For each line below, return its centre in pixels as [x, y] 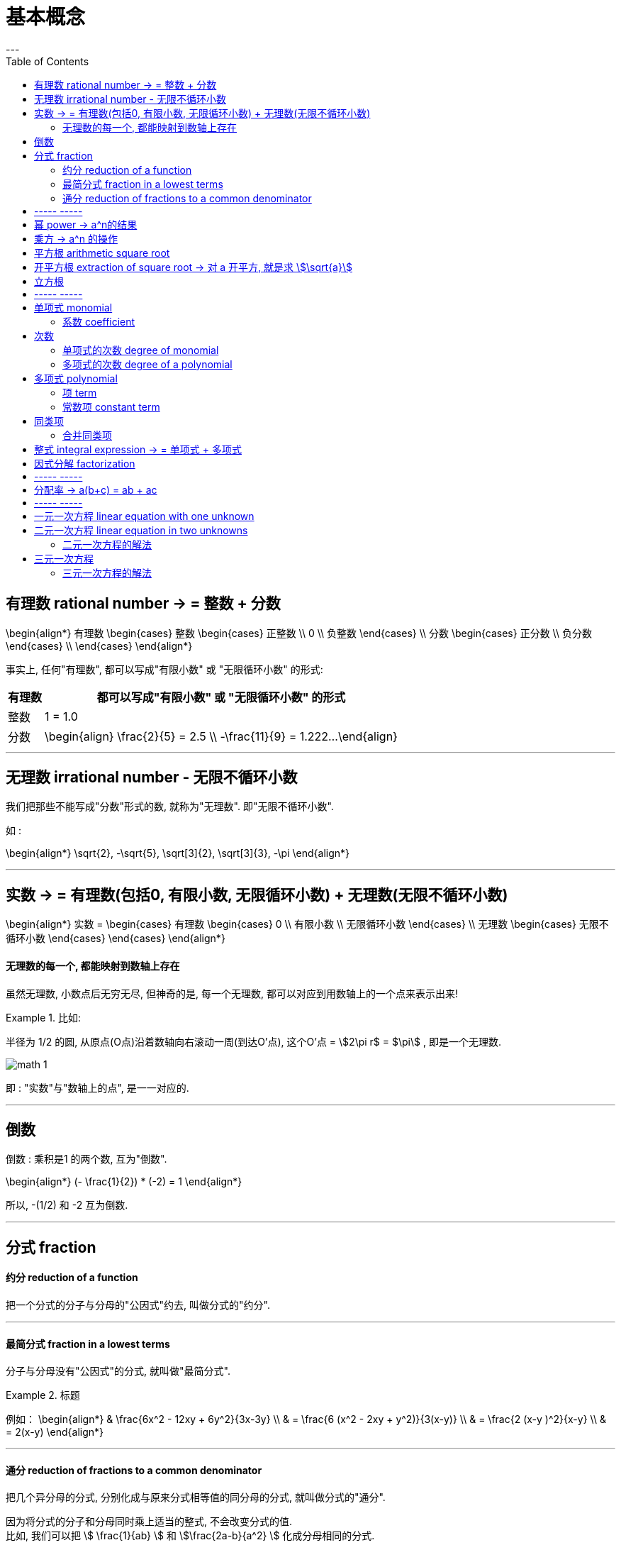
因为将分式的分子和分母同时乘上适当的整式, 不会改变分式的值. [149, 1522]
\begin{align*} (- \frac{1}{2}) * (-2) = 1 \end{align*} [124, 1182]
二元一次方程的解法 [107, 544]
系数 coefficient [99, 321]
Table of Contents [47, 61]
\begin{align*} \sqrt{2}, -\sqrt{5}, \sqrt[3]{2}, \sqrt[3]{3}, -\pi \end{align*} [178, 853]
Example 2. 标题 [43, 1395]
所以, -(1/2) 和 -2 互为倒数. [67, 1205]
